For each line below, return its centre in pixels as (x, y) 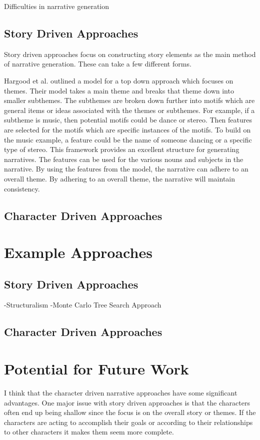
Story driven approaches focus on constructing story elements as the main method (130, 54)
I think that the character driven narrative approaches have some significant (121, 392)
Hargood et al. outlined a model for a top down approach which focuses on (119, 80)
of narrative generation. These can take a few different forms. (98, 64)
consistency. (22, 188)
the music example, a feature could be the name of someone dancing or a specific (128, 139)
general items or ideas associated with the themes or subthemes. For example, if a (129, 110)
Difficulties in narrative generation (57, 6)
